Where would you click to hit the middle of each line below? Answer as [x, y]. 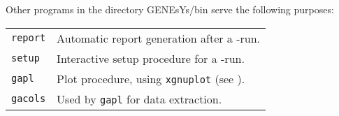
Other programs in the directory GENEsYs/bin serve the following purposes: [170, 9]
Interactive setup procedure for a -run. [151, 58]
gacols [29, 99]
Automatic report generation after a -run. [159, 38]
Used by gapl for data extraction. [139, 99]
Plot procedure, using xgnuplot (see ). [151, 78]
